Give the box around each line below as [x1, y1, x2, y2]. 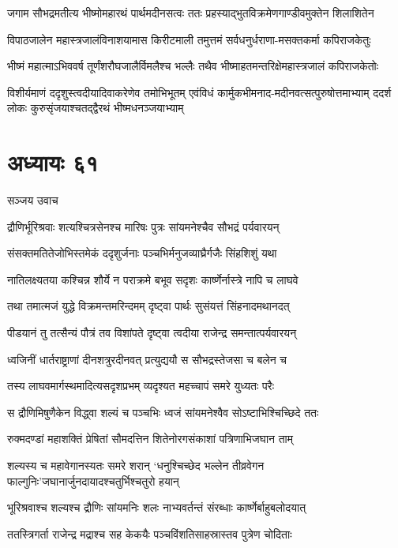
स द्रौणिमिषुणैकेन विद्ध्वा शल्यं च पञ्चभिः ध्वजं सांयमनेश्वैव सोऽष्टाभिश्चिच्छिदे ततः [7, 403, 319, 420]
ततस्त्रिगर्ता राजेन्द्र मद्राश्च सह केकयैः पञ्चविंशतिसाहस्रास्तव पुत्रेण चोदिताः [7, 525, 292, 542]
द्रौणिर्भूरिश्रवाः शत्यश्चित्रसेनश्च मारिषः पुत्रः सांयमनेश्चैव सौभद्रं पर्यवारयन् [7, 218, 280, 235]
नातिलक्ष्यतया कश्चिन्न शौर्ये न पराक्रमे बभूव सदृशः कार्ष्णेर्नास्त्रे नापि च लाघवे [7, 271, 298, 287]
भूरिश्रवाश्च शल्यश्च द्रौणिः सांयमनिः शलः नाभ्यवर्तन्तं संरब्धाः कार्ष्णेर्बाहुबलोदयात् [7, 499, 306, 516]
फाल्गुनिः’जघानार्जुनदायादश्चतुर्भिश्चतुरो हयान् [7, 472, 179, 489]
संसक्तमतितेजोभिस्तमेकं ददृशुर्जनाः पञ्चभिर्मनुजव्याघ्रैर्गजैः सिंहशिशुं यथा [7, 245, 277, 261]
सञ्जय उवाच [7, 192, 58, 208]
